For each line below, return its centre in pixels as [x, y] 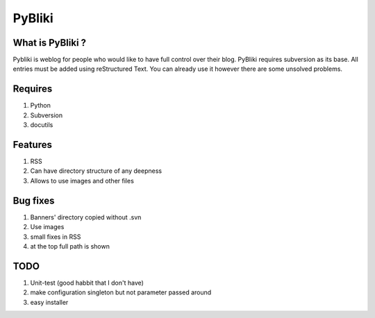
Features [32, 145]
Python [41, 106]
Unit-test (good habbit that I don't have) [87, 283]
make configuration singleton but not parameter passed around [121, 292]
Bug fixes [34, 200]
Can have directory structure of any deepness [96, 171]
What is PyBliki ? [50, 43]
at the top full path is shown [70, 246]
